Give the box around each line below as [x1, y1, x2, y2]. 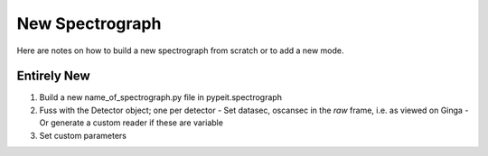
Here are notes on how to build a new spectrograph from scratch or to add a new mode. [16, 45, 344, 56]
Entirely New [16, 69, 90, 84]
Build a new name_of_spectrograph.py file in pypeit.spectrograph [39, 92, 282, 103]
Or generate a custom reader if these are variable [39, 117, 223, 128]
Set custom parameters [39, 130, 127, 141]
